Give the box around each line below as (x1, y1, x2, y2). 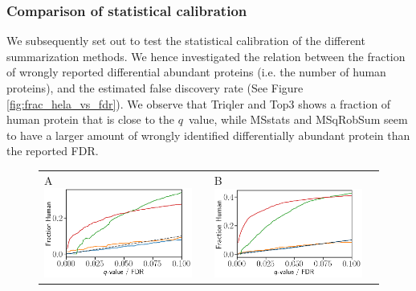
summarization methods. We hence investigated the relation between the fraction (6, 47, 406, 64)
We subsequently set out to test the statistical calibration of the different (6, 32, 365, 49)
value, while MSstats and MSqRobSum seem (188, 111, 408, 128)
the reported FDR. (6, 142, 99, 159)
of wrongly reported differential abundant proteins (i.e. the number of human (6, 64, 386, 80)
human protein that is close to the (6, 111, 175, 128)
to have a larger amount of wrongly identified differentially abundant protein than (6, 126, 410, 143)
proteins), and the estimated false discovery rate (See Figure (6, 80, 304, 96)
